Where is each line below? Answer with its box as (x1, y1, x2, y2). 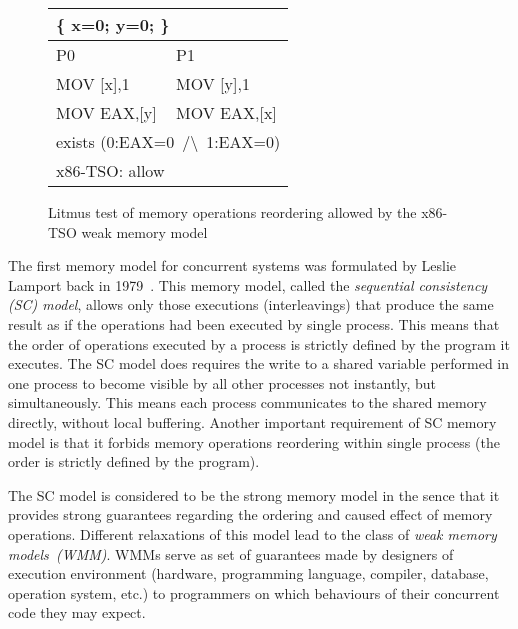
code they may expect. (8, 602, 146, 623)
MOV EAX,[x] (176, 101, 277, 124)
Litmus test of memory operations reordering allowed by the (48, 202, 417, 222)
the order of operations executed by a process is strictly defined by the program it (8, 333, 510, 354)
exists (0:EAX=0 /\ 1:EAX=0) (56, 130, 281, 153)
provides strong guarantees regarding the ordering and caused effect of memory (8, 504, 493, 525)
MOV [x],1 (56, 72, 130, 95)
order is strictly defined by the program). (8, 451, 260, 472)
